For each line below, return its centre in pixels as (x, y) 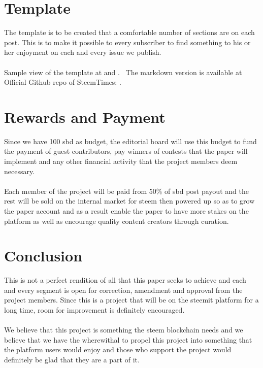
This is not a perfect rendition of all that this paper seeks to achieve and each (125, 280)
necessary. (20, 171)
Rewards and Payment (85, 116)
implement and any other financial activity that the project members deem (121, 161)
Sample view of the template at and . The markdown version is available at (123, 72)
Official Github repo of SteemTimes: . (63, 82)
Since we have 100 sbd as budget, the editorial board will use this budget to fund (130, 141)
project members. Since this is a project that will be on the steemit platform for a (131, 300)
